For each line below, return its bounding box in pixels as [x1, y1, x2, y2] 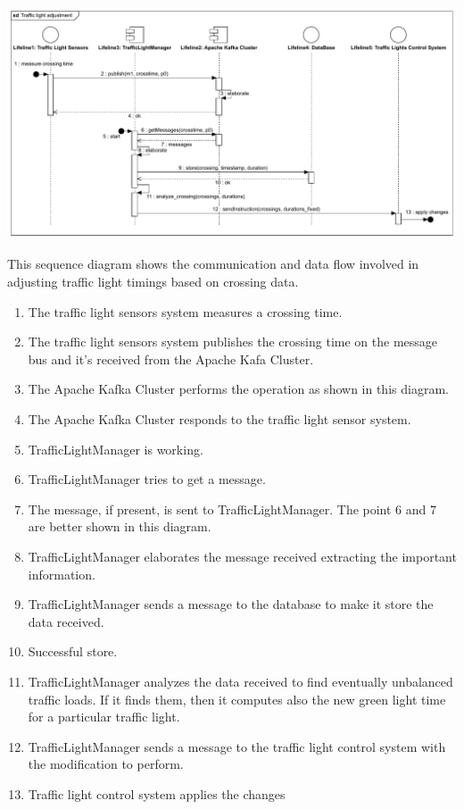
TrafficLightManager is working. [28, 439, 203, 458]
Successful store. [28, 642, 118, 661]
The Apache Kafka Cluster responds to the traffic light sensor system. [28, 410, 411, 429]
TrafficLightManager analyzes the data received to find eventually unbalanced [28, 671, 453, 690]
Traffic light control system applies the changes [28, 784, 286, 803]
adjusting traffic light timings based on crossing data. [7, 272, 299, 291]
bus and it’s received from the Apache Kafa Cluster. [28, 349, 314, 368]
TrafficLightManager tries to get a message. [28, 470, 266, 488]
